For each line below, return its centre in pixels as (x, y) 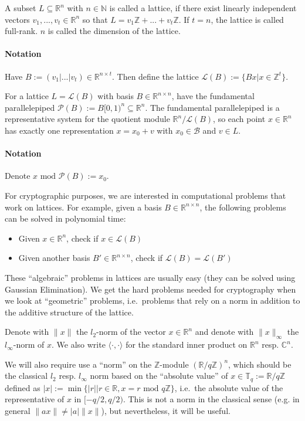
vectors (17, 19)
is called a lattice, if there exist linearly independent (203, 8)
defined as (23, 387)
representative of (35, 399)
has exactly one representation (59, 130)
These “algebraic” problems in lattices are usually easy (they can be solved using (150, 277)
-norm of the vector (131, 332)
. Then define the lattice (155, 76)
